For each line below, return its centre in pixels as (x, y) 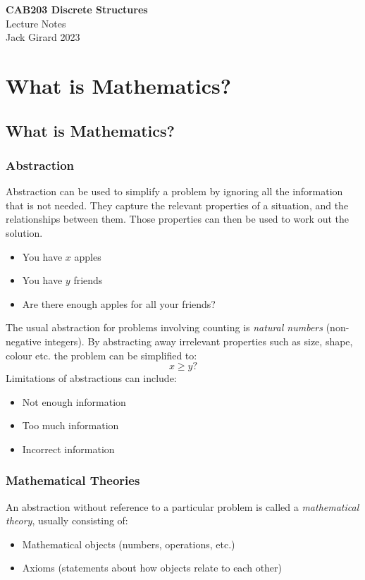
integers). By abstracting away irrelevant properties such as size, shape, (199, 341)
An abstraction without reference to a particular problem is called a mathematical (182, 506)
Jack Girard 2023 (43, 37)
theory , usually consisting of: (67, 520)
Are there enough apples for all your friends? (119, 303)
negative (24, 341)
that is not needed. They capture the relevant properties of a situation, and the (177, 205)
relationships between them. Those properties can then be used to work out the (178, 219)
